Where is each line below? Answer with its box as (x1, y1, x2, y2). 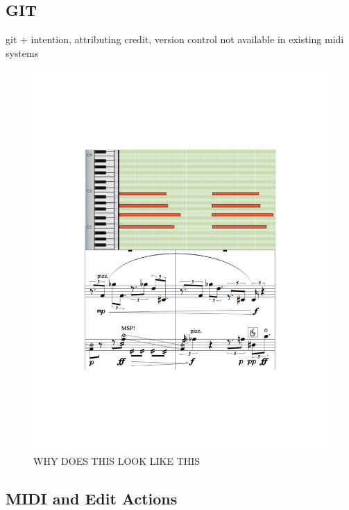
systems (6, 45, 39, 60)
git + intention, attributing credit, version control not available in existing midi (6, 32, 344, 47)
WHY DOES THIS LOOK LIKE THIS (33, 453, 201, 468)
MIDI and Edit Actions (6, 487, 178, 509)
